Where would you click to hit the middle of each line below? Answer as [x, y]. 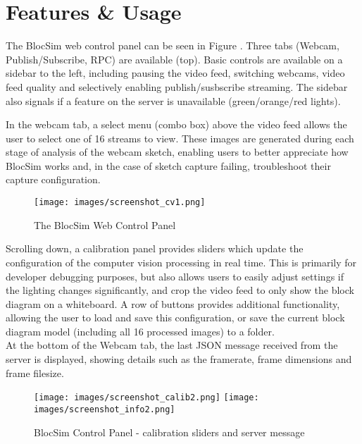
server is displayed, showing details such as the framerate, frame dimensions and [179, 359]
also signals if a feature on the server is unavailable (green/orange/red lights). [173, 100]
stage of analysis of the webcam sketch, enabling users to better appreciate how [177, 152]
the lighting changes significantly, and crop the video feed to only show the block [180, 290]
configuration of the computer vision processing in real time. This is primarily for [181, 262]
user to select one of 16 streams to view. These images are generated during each [180, 138]
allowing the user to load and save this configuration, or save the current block [175, 317]
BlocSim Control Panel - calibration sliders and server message [169, 432]
